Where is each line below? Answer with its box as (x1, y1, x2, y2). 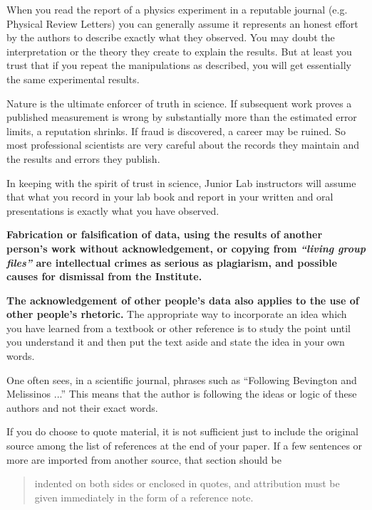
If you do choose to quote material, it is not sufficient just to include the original (6, 424, 358, 439)
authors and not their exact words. (6, 400, 158, 415)
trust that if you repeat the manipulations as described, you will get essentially (6, 58, 351, 73)
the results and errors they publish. (6, 151, 160, 166)
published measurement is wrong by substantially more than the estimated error (6, 110, 357, 124)
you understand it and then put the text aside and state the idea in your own (6, 334, 345, 349)
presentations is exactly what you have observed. (6, 203, 219, 218)
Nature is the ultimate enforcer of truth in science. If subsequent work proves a (6, 95, 352, 110)
